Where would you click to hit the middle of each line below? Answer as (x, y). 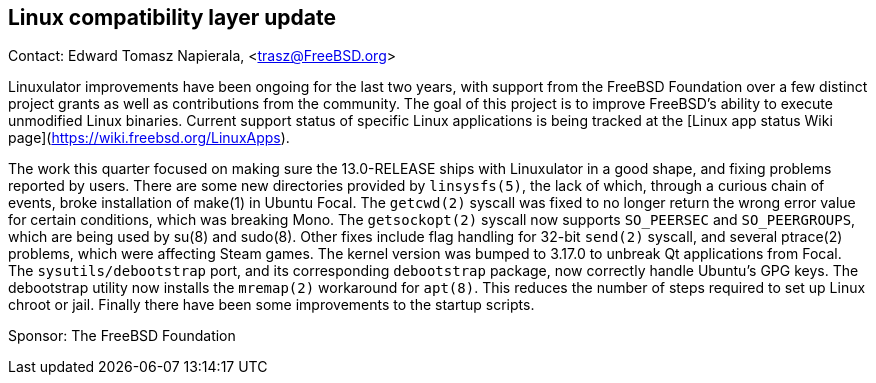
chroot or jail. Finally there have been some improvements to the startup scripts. (271, 305)
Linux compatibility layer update (172, 17)
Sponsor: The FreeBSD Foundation (122, 336)
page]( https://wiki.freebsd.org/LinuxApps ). (149, 138)
